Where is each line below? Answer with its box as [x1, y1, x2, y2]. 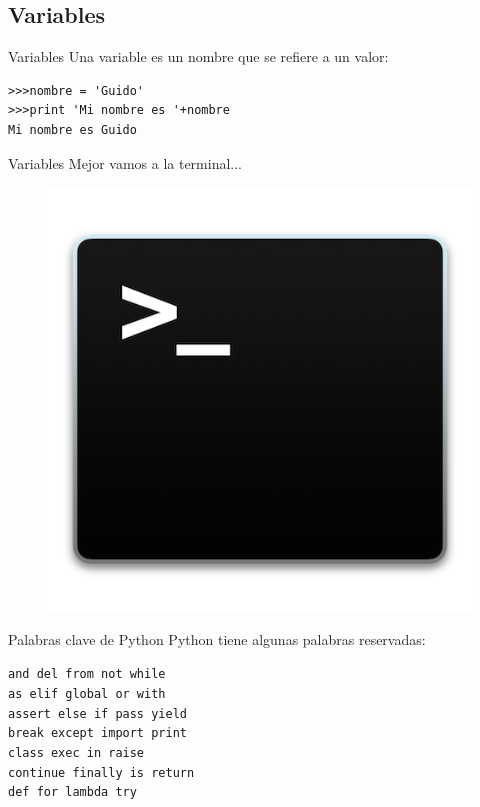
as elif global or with [8, 687, 166, 702]
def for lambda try [8, 785, 137, 800]
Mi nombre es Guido [8, 122, 137, 137]
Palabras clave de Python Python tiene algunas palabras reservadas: [8, 628, 426, 649]
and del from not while [8, 667, 166, 682]
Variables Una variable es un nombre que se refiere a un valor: [8, 46, 389, 67]
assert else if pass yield [8, 706, 187, 721]
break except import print [8, 726, 187, 741]
